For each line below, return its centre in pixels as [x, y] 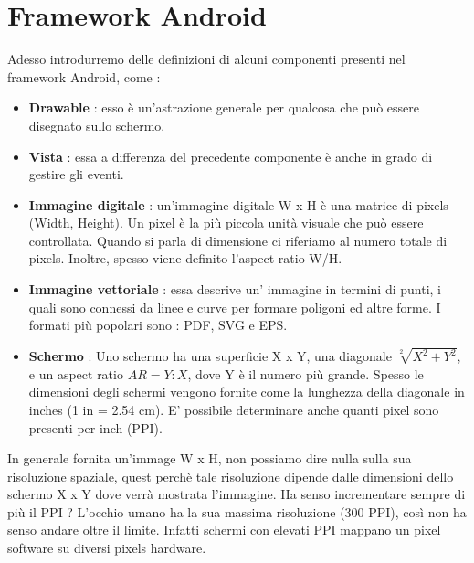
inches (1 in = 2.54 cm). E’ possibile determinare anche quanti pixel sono [234, 409]
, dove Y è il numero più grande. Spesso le [305, 373]
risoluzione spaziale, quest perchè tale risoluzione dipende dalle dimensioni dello [231, 476]
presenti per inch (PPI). [95, 427]
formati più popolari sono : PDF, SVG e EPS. [158, 325]
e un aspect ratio [76, 373]
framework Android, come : [84, 76]
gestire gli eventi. [76, 174]
